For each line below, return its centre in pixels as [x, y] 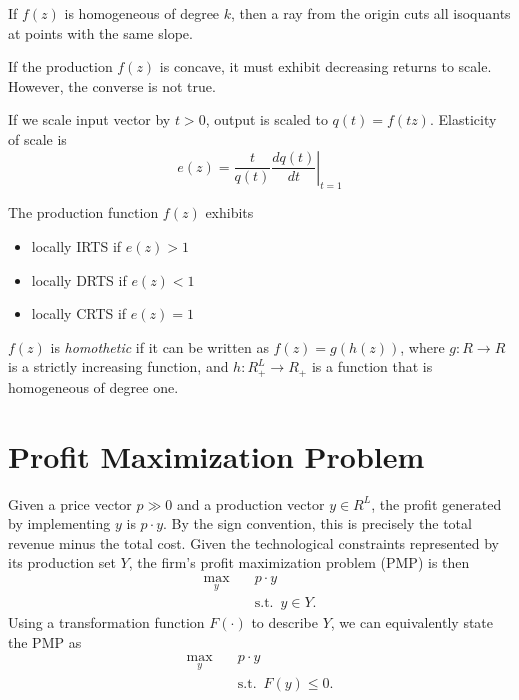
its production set [62, 562]
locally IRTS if [76, 245]
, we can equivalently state [412, 622]
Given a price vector [70, 503]
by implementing [59, 523]
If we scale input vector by [89, 119]
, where [422, 346]
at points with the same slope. [100, 32]
